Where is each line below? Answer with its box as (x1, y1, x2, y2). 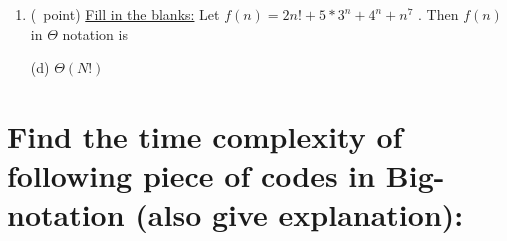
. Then (418, 4, 459, 24)
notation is (62, 23, 128, 44)
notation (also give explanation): (7, 194, 464, 235)
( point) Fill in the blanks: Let (30, 4, 220, 24)
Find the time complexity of (7, 115, 403, 156)
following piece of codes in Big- (7, 155, 445, 196)
